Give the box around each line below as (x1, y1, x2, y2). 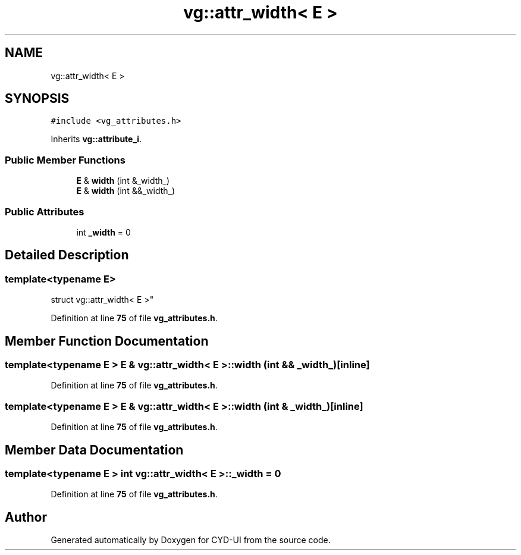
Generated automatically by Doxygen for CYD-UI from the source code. (51, 535, 331, 545)
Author (5, 509, 47, 525)
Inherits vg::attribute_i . (51, 134, 142, 145)
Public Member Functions (5, 153, 125, 166)
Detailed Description (5, 247, 129, 263)
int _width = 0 (76, 227, 131, 237)
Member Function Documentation (5, 333, 209, 349)
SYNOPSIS (5, 91, 70, 106)
